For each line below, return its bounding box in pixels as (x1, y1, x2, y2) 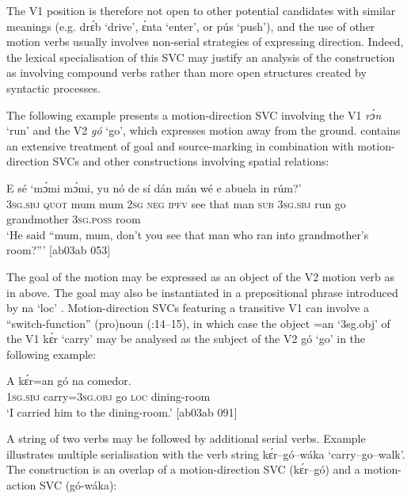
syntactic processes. (6, 79, 101, 96)
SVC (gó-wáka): (39, 477, 117, 493)
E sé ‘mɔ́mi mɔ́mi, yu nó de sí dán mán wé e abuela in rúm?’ (6, 179, 302, 196)
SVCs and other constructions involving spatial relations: (52, 153, 329, 170)
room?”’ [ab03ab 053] (6, 242, 111, 258)
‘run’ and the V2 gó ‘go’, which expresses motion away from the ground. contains (6, 122, 401, 139)
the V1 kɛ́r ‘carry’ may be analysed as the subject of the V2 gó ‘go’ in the (6, 330, 366, 347)
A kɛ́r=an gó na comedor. (6, 372, 131, 389)
